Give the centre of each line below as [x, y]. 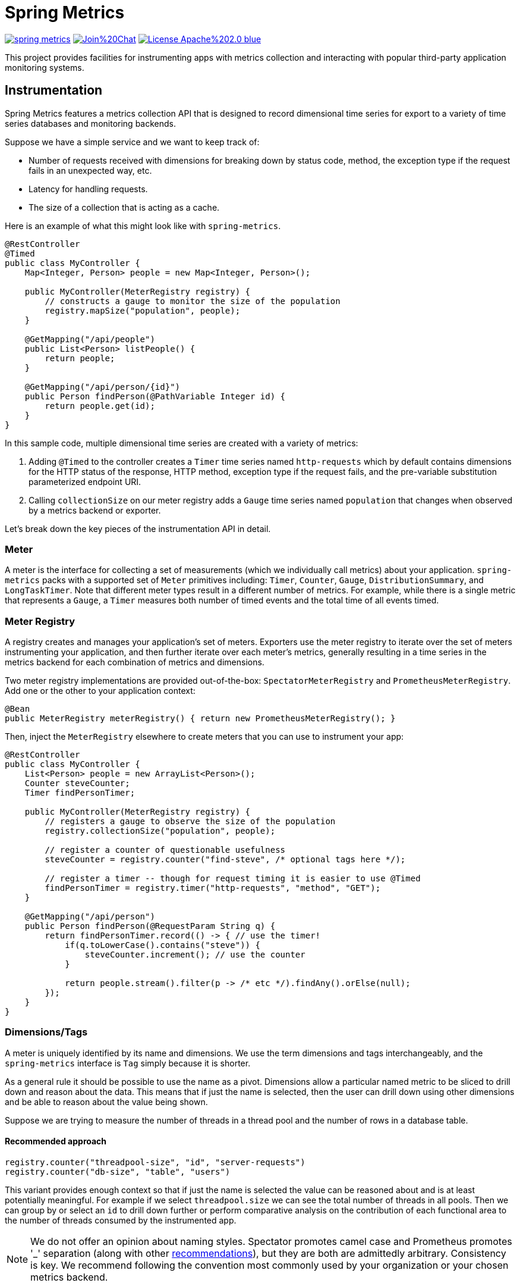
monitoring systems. [45, 67]
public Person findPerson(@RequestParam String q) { [150, 926]
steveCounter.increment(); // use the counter [195, 955]
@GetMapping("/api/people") [90, 339]
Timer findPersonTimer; [80, 793]
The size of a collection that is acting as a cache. [124, 207]
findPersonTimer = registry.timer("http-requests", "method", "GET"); [213, 888]
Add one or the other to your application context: [100, 691]
